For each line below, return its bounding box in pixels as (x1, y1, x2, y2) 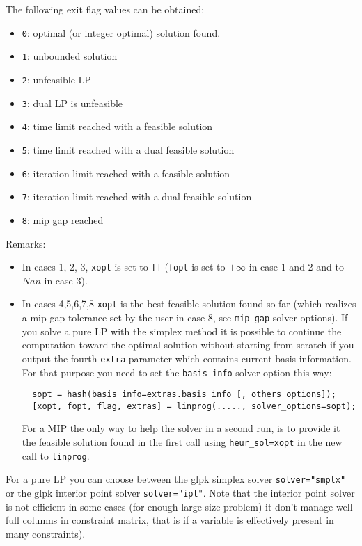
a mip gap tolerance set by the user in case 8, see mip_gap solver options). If (22, 310, 348, 324)
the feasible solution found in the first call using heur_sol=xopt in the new (22, 435, 343, 449)
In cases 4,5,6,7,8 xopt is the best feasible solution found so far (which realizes (22, 296, 356, 311)
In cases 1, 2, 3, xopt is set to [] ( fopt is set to (22, 259, 226, 274)
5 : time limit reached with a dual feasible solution (22, 142, 235, 156)
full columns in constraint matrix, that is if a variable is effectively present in (6, 513, 334, 527)
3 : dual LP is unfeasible (22, 95, 123, 110)
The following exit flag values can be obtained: (6, 2, 205, 16)
